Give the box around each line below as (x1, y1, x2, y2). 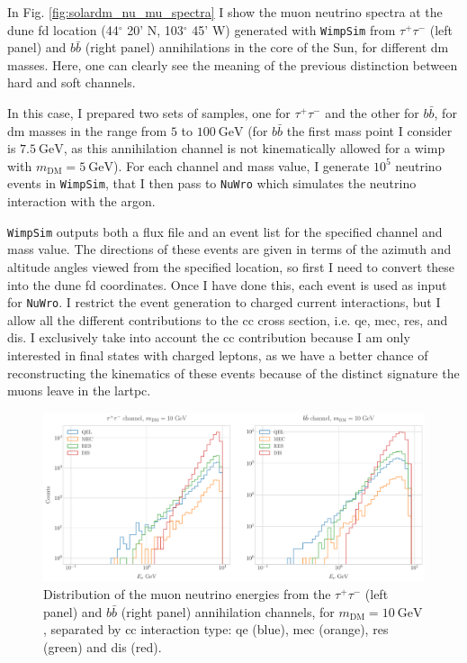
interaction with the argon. (7, 192, 156, 211)
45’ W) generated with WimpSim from (192, 20, 396, 39)
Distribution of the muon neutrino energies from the (43, 585, 331, 604)
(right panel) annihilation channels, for (121, 602, 335, 621)
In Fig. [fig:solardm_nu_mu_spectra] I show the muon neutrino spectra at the (7, 3, 443, 21)
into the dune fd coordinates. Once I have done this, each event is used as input (7, 275, 447, 294)
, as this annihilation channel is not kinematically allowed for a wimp (63, 139, 445, 158)
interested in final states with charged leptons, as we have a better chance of (7, 345, 428, 364)
